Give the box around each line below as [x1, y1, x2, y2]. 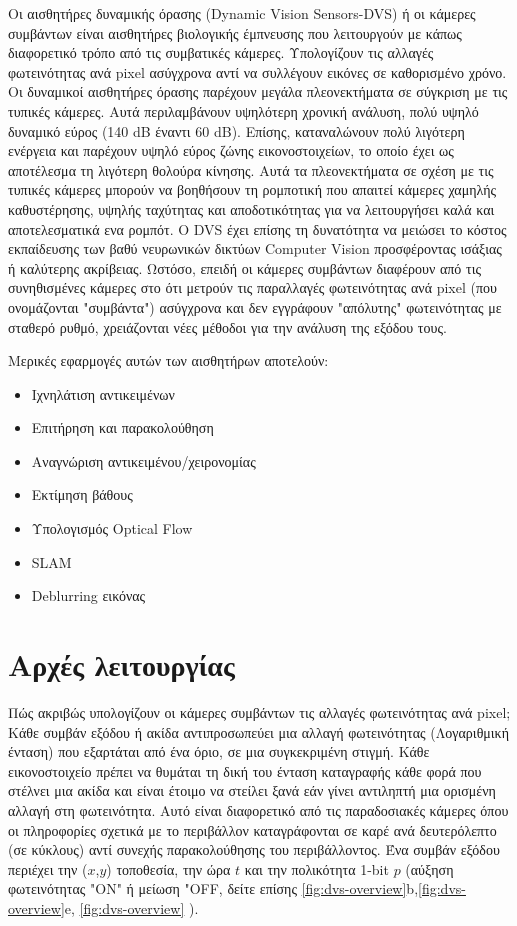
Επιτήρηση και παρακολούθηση [31, 417, 214, 438]
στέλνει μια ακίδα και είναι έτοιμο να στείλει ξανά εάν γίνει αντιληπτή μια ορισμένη [8, 780, 496, 801]
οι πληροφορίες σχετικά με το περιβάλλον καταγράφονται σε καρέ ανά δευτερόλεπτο [8, 819, 497, 840]
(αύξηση [405, 858, 454, 879]
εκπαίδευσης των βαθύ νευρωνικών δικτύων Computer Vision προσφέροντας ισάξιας [8, 238, 502, 259]
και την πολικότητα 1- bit [244, 858, 389, 879]
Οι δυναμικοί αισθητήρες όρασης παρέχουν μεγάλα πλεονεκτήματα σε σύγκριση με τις [8, 81, 508, 102]
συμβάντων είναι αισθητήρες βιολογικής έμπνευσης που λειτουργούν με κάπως [8, 22, 462, 43]
